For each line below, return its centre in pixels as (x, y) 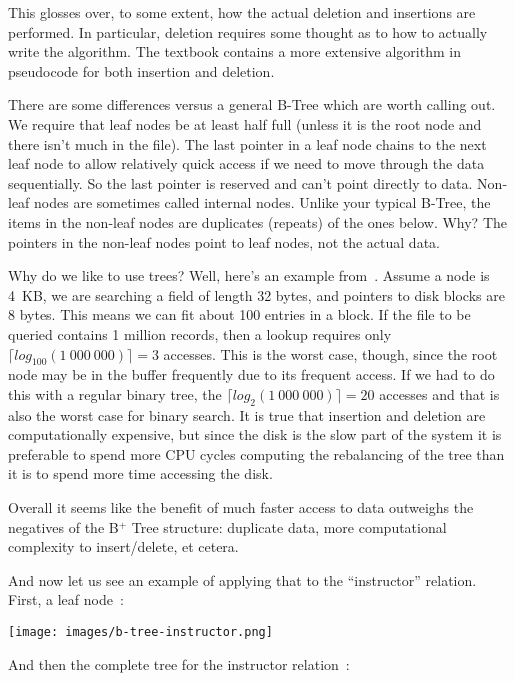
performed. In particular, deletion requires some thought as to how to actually (248, 31)
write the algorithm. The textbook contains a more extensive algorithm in (234, 51)
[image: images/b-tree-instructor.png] (140, 632)
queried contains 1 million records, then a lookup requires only (200, 333)
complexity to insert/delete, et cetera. (123, 546)
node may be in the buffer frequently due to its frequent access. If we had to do (251, 374)
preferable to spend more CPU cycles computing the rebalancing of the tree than (256, 453)
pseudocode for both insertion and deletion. (141, 70)
